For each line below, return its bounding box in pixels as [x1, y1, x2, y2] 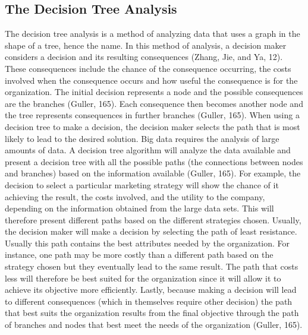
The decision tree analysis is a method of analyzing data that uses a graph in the [5, 27, 300, 40]
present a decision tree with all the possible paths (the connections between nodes [5, 155, 303, 167]
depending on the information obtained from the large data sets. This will [5, 202, 274, 214]
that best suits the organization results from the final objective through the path [5, 306, 299, 319]
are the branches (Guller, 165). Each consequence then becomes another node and [5, 97, 303, 109]
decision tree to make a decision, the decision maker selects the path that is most [5, 120, 300, 132]
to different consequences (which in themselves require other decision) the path [5, 295, 293, 307]
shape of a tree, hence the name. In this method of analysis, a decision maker [5, 39, 287, 51]
